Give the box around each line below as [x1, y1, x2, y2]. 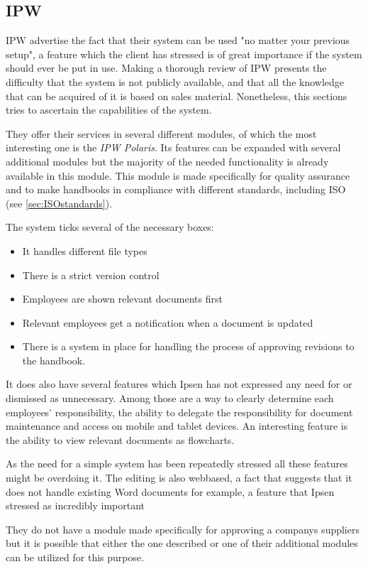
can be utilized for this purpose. [6, 550, 145, 565]
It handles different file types [22, 243, 147, 258]
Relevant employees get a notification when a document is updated [22, 315, 313, 330]
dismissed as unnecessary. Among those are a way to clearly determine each [6, 391, 334, 406]
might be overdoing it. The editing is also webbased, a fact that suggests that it [6, 470, 352, 485]
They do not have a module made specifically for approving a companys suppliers [6, 521, 359, 536]
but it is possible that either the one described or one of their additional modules [6, 536, 358, 551]
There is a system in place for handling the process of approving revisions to [22, 339, 355, 354]
